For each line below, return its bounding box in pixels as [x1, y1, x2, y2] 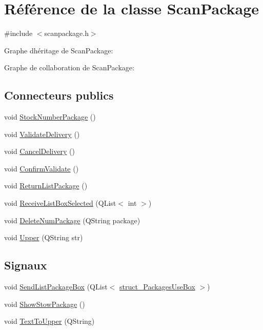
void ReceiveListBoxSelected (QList [4, 198, 116, 208]
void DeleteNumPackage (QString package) [4, 215, 140, 225]
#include [4, 28, 33, 38]
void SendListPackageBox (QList [4, 281, 108, 292]
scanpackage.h [44, 28, 89, 38]
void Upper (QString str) [4, 232, 83, 243]
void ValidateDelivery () [4, 128, 80, 139]
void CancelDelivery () [4, 146, 75, 157]
